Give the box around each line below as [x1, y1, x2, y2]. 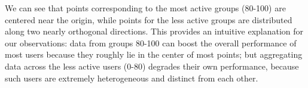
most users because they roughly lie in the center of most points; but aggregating [5, 48, 303, 61]
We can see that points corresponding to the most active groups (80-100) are [5, 2, 286, 14]
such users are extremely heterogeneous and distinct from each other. [5, 71, 258, 84]
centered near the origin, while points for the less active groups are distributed [5, 13, 292, 26]
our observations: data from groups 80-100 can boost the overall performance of [5, 36, 297, 49]
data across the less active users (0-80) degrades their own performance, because [5, 59, 299, 72]
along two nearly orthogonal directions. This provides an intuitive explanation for [5, 25, 304, 37]
